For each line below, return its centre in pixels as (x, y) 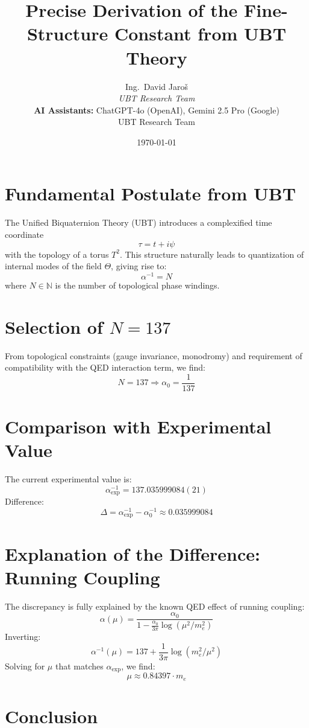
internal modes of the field (53, 266)
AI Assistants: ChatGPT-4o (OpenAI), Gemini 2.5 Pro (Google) (157, 110)
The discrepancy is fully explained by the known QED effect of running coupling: (155, 606)
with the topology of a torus (57, 254)
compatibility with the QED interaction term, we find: (105, 367)
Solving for (25, 666)
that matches (79, 666)
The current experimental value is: (68, 479)
